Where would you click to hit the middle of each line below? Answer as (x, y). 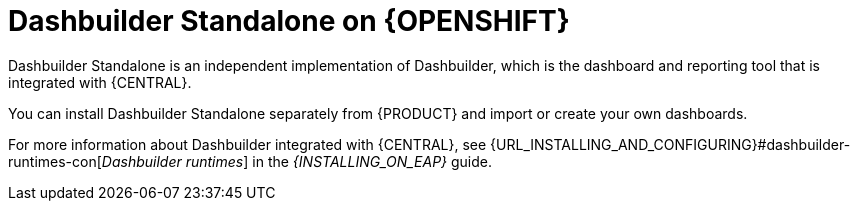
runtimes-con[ (55, 161)
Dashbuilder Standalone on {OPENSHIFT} (289, 21)
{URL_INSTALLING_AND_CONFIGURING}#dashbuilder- (670, 144)
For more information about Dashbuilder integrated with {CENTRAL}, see (247, 144)
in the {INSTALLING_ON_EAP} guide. (372, 161)
